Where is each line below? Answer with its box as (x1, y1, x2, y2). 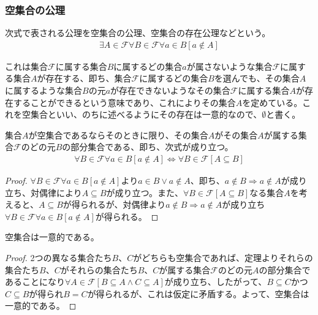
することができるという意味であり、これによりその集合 (13, 96, 236, 108)
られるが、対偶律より (80, 198, 166, 211)
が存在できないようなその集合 (110, 84, 230, 97)
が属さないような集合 (186, 59, 273, 72)
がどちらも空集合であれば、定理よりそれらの (133, 251, 313, 264)
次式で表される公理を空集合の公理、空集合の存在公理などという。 (5, 26, 271, 39)
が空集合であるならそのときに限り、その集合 (28, 128, 208, 141)
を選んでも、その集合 (214, 72, 300, 85)
